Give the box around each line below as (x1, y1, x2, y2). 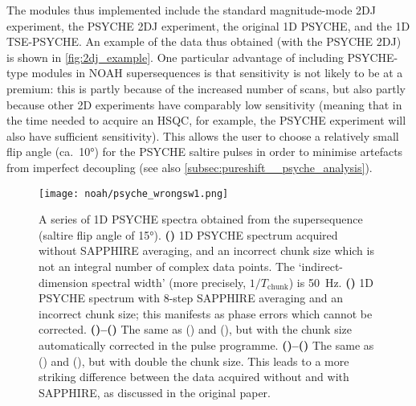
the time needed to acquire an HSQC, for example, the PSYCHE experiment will (6, 112, 406, 129)
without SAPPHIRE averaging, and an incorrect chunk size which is (39, 242, 374, 259)
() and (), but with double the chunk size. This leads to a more (39, 352, 349, 369)
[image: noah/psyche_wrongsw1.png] (39, 187, 229, 199)
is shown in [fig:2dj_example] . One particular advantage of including (6, 48, 344, 65)
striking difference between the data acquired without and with (39, 368, 349, 385)
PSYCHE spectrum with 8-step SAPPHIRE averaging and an (39, 289, 344, 306)
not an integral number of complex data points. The (39, 257, 296, 274)
